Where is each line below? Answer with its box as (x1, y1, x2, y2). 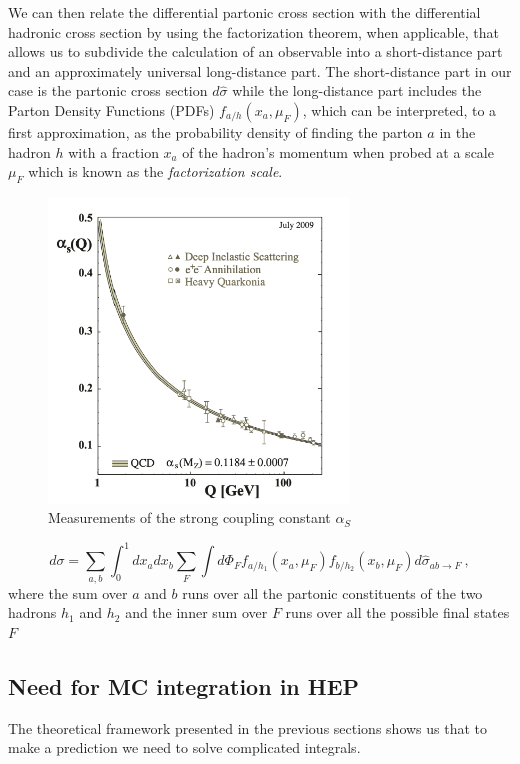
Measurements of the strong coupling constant (48, 507, 331, 528)
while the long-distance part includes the (232, 80, 482, 101)
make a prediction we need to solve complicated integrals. (8, 737, 361, 758)
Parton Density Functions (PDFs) (8, 99, 215, 120)
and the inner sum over (125, 602, 268, 623)
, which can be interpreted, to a (302, 99, 497, 120)
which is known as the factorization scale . (28, 161, 283, 182)
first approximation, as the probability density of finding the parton (8, 121, 423, 142)
